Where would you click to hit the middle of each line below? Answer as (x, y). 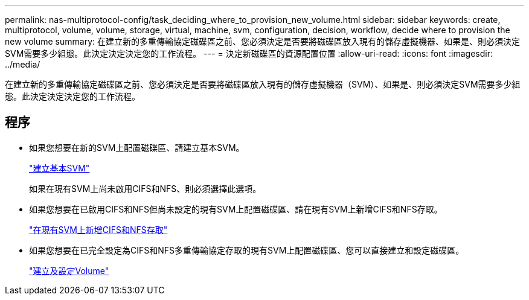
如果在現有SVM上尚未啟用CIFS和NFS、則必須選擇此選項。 (145, 188)
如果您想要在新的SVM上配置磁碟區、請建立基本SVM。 (137, 147)
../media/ (23, 64)
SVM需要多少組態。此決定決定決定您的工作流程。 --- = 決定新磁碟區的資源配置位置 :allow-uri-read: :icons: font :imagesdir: (249, 53)
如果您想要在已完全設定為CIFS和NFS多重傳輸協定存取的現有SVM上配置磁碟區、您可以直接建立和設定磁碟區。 (247, 250)
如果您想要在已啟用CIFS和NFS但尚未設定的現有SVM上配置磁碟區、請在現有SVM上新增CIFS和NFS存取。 (236, 209)
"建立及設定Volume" (69, 270)
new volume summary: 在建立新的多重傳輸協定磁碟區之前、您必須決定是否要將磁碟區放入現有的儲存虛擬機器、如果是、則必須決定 (262, 41)
